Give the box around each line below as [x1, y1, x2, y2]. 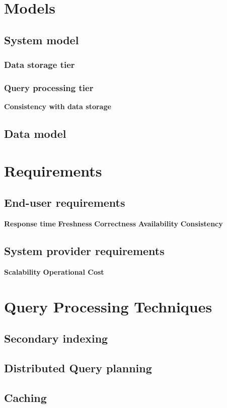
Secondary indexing [4, 331, 108, 346]
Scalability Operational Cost [4, 266, 104, 277]
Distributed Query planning [4, 360, 152, 376]
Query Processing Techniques [4, 296, 212, 316]
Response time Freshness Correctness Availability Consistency [4, 218, 223, 229]
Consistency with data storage [4, 101, 111, 112]
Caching [4, 389, 47, 405]
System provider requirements [4, 243, 165, 259]
